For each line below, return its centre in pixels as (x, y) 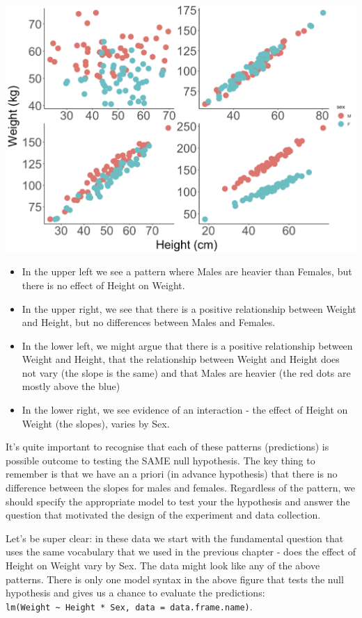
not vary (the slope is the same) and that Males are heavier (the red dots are (186, 372)
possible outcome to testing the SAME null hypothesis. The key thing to (160, 460)
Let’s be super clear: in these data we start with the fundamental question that (175, 538)
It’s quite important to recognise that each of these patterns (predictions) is (167, 447)
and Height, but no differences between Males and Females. (149, 322)
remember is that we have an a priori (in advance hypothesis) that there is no (172, 474)
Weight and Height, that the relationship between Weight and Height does (181, 359)
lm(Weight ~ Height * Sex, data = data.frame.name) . (129, 606)
